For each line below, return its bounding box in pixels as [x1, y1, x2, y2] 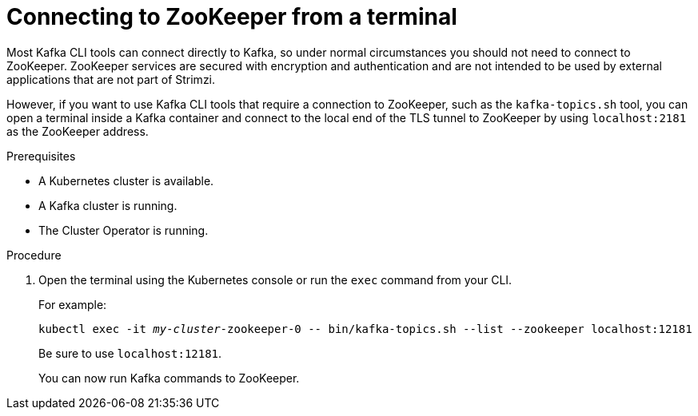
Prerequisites [6, 149, 76, 163]
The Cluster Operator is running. [38, 223, 209, 237]
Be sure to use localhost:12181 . [38, 346, 222, 360]
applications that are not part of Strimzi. [6, 72, 216, 86]
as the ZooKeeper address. [6, 124, 149, 138]
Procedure [6, 248, 62, 262]
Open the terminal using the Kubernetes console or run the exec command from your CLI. [38, 272, 513, 287]
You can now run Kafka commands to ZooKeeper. [38, 370, 300, 385]
